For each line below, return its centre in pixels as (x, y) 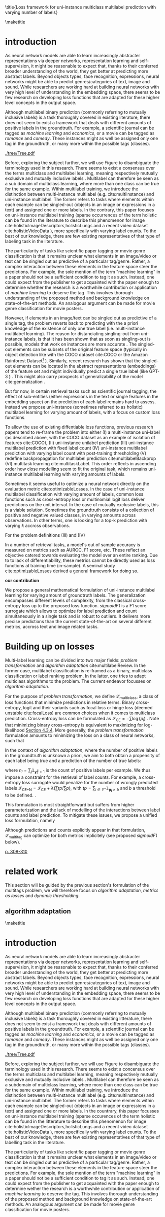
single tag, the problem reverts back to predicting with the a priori (72, 323)
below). (13, 842)
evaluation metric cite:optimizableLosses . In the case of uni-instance (75, 489)
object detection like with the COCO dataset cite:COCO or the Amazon (76, 354)
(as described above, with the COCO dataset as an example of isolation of (80, 437)
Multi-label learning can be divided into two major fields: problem (71, 660)
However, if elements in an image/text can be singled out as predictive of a (81, 318)
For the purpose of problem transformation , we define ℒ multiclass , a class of (82, 697)
